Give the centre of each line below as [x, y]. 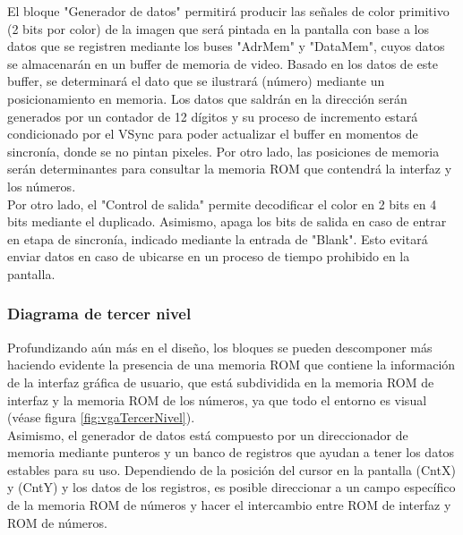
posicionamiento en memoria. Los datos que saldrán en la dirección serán [207, 98]
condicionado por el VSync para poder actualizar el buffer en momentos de [213, 134]
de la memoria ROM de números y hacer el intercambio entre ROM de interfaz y [229, 505]
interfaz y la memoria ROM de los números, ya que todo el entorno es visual [217, 399]
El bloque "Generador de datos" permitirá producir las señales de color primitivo [228, 11]
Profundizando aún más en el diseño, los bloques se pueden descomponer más [220, 347]
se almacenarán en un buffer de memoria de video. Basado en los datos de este [223, 63]
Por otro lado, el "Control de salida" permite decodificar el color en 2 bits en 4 [222, 204]
